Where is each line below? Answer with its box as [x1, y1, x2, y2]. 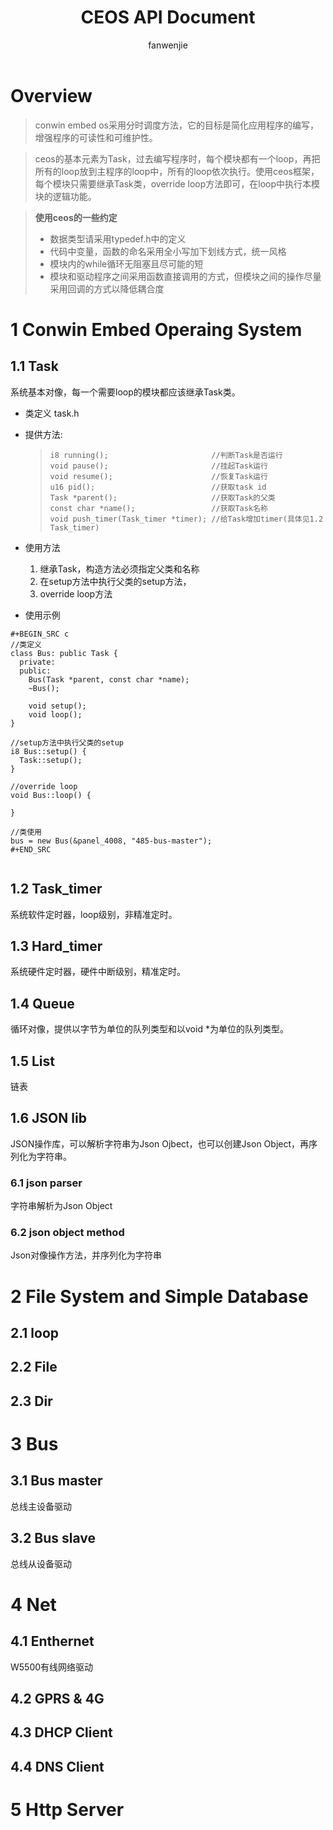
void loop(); [28, 709, 83, 720]
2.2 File [10, 1359, 58, 1376]
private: [19, 657, 56, 667]
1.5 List [10, 1052, 55, 1070]
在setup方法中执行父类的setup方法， [39, 575, 192, 587]
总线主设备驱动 [10, 1500, 72, 1512]
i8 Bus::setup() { [10, 746, 87, 756]
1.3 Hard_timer [10, 937, 103, 955]
